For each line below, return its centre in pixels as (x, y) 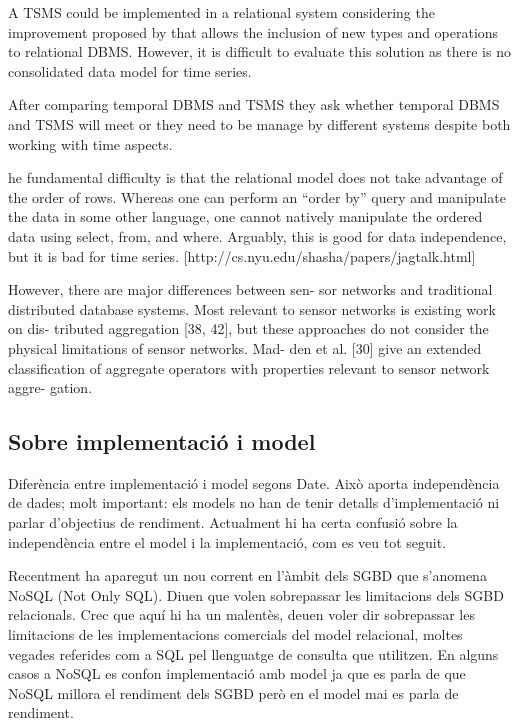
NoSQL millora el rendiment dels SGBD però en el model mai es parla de (233, 692)
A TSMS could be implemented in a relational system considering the (221, 12)
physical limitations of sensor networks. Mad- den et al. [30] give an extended (245, 347)
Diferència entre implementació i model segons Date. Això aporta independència (254, 482)
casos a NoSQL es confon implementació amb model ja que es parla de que (237, 673)
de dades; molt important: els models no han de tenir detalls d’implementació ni (254, 502)
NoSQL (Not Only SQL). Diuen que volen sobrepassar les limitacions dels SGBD (256, 594)
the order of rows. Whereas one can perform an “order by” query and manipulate (257, 196)
